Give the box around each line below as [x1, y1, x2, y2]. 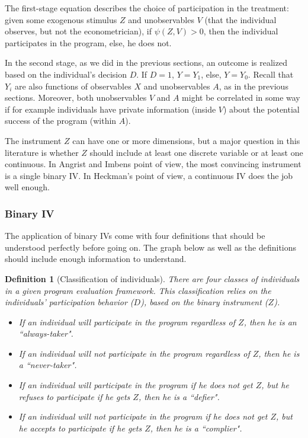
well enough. [5, 181, 50, 193]
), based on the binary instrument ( [140, 296, 268, 308]
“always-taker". [18, 327, 73, 340]
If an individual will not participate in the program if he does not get [18, 410, 268, 423]
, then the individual [203, 25, 278, 37]
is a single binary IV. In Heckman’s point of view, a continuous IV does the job [5, 169, 293, 181]
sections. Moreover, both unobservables [5, 91, 147, 104]
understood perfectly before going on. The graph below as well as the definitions [5, 241, 297, 253]
